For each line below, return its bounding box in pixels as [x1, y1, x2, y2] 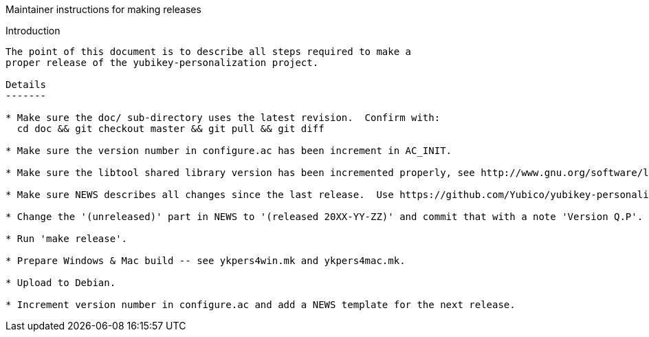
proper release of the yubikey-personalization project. [5, 57, 319, 68]
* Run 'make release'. [5, 233, 128, 244]
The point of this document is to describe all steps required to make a [5, 46, 412, 57]
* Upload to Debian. [5, 277, 116, 288]
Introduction [5, 25, 60, 36]
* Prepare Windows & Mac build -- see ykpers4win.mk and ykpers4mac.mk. [5, 255, 406, 266]
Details [5, 79, 47, 90]
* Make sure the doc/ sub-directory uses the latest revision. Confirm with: [5, 112, 441, 123]
